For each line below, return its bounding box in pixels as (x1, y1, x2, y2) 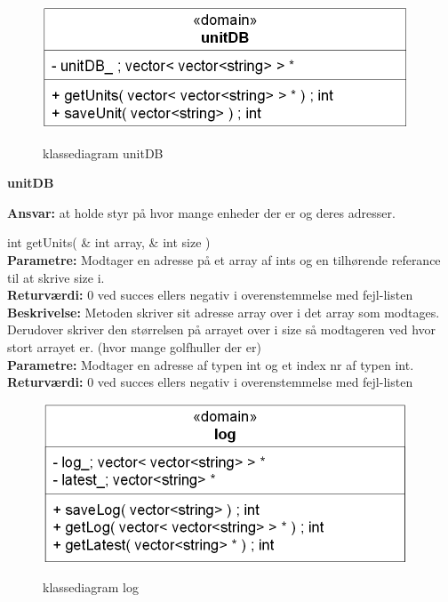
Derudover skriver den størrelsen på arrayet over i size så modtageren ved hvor (7, 320, 436, 339)
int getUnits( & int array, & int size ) (7, 233, 211, 252)
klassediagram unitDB (43, 143, 164, 162)
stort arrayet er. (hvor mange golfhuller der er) (7, 337, 261, 356)
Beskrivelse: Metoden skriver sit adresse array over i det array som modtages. (7, 302, 440, 321)
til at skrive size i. (7, 268, 105, 286)
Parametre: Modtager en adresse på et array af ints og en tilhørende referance (7, 250, 441, 269)
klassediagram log (43, 578, 139, 597)
